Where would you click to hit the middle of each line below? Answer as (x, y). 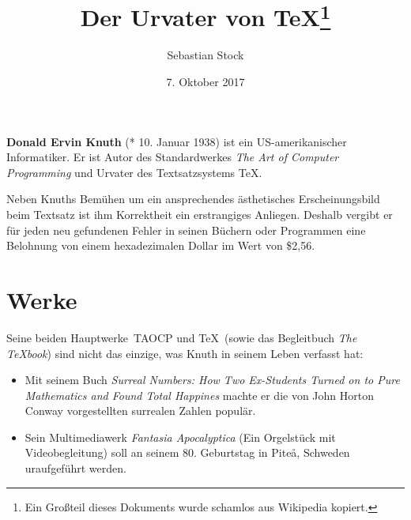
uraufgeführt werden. (75, 468)
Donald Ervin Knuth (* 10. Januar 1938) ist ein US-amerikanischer (177, 141)
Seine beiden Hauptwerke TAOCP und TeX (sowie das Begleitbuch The (182, 337)
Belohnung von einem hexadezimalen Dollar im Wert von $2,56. (161, 245)
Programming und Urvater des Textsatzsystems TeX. (134, 172)
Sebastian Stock (205, 55)
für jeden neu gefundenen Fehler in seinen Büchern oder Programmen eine (186, 230)
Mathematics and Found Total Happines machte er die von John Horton (200, 395)
